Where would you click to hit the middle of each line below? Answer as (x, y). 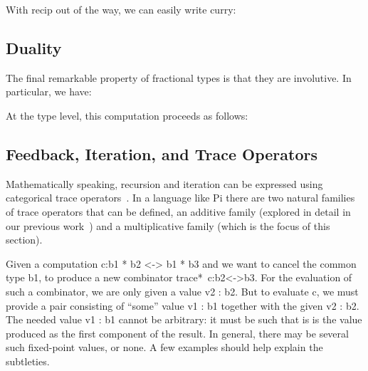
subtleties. (28, 361)
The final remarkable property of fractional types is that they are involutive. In (179, 77)
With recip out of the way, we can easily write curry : (121, 9)
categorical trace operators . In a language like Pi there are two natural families (180, 198)
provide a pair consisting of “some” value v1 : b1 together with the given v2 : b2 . (183, 305)
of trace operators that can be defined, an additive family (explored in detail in (178, 211)
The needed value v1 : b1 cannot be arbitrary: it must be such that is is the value (184, 319)
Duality (34, 47)
